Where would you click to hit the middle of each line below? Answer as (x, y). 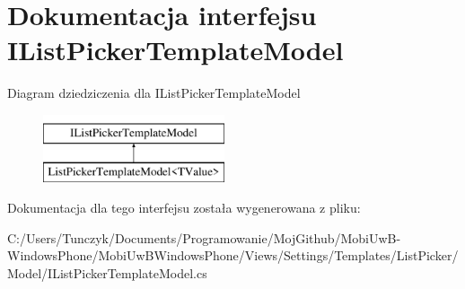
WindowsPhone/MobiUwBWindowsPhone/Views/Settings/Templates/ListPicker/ (233, 255)
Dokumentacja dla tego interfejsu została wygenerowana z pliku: (184, 208)
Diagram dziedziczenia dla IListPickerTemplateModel (154, 93)
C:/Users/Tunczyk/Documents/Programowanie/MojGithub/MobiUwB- (204, 237)
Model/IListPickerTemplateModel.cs (107, 272)
